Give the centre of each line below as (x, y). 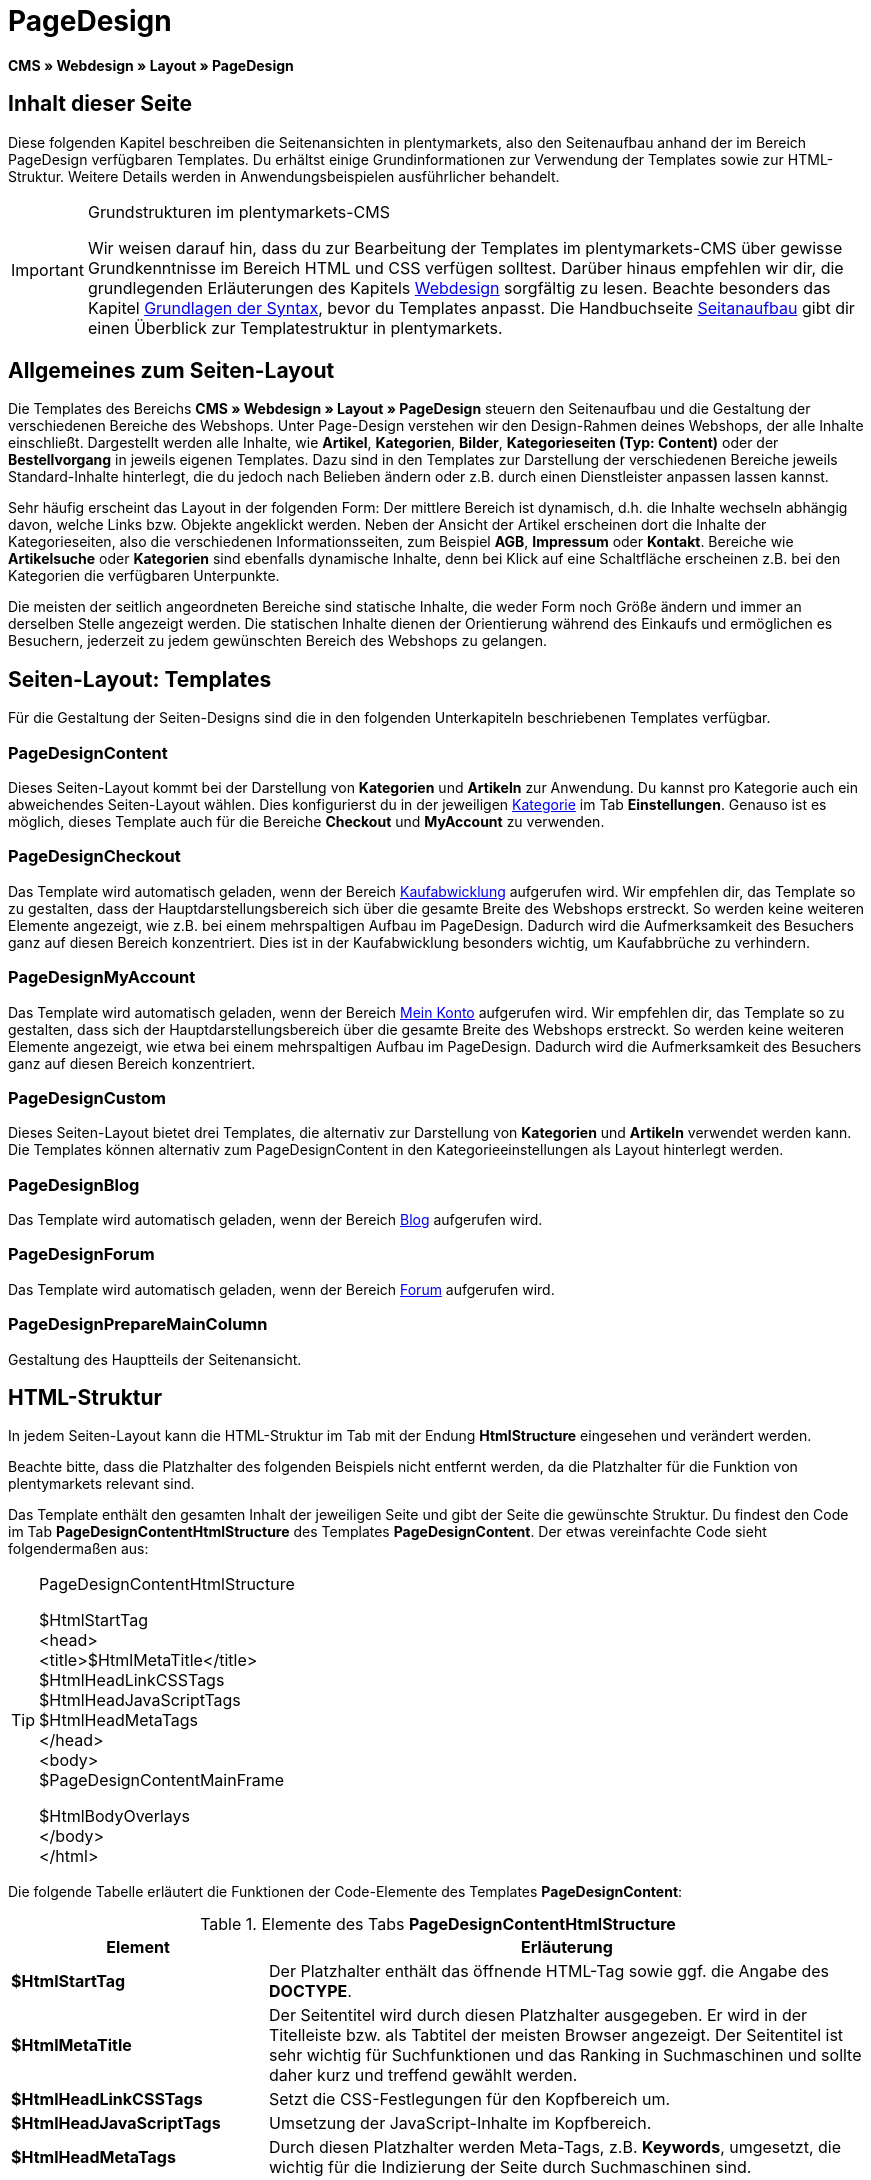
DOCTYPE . (310, 1991)
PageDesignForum (81, 1254)
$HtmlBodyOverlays (115, 1816)
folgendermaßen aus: (78, 1549)
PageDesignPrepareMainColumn (138, 1324)
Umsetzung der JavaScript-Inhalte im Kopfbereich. (460, 2123)
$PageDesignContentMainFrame (161, 1780)
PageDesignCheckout (94, 856)
